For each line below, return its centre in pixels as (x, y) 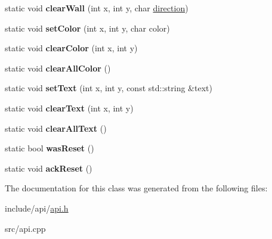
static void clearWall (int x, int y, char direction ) (97, 8)
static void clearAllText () (56, 128)
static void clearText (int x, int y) (69, 108)
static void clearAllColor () (58, 68)
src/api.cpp (25, 228)
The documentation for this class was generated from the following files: (136, 188)
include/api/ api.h (37, 208)
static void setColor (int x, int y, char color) (87, 28)
